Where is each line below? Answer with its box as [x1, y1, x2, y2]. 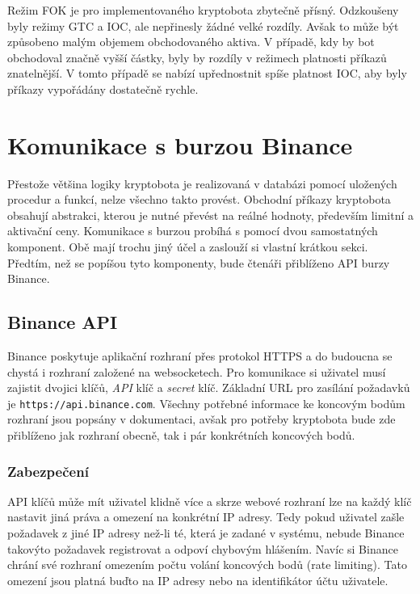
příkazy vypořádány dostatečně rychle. [7, 80, 199, 97]
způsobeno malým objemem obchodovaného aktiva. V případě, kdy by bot [7, 33, 375, 50]
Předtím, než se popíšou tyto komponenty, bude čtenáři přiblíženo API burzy [7, 254, 390, 271]
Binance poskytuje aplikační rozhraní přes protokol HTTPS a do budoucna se [7, 348, 393, 364]
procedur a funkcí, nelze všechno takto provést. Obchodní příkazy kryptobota [7, 191, 391, 208]
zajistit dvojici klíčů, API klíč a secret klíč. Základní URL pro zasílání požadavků [7, 379, 410, 396]
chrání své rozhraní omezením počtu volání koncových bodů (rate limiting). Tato [7, 556, 407, 573]
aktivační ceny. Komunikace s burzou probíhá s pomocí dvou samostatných [7, 222, 378, 239]
